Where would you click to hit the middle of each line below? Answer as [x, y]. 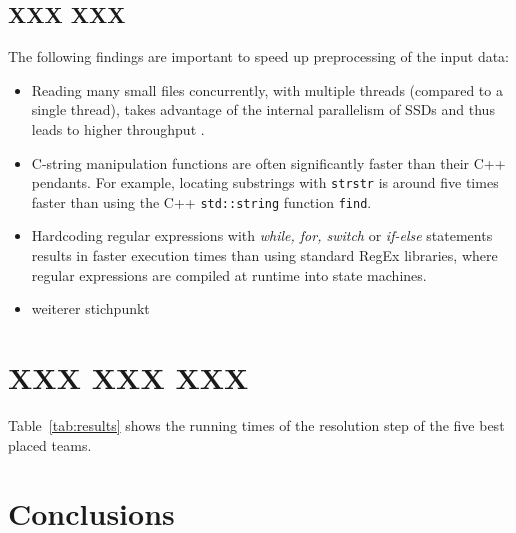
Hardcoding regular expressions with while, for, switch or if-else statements [262, 235]
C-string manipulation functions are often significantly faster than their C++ [268, 162]
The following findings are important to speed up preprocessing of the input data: [259, 56]
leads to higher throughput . [118, 128]
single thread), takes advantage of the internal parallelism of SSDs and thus [263, 109]
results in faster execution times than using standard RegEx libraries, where [264, 255]
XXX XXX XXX [128, 377]
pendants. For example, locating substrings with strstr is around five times [265, 182]
